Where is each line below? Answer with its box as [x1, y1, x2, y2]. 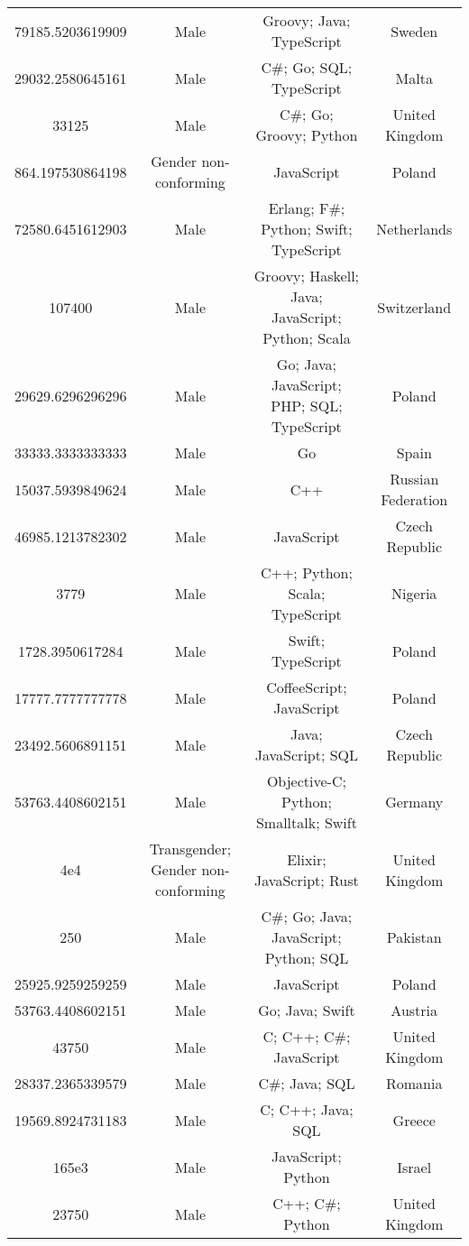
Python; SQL [264, 947, 349, 968]
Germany [385, 791, 444, 812]
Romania [385, 1073, 443, 1094]
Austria [391, 1000, 438, 1020]
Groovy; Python [255, 125, 358, 145]
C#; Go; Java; [261, 906, 353, 927]
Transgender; [149, 838, 232, 859]
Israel [397, 1156, 432, 1177]
